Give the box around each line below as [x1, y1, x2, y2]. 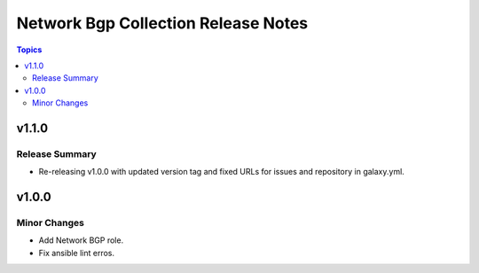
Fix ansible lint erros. [38, 247, 115, 258]
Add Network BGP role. [38, 235, 124, 246]
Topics [16, 44, 43, 55]
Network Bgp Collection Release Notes [16, 13, 309, 33]
